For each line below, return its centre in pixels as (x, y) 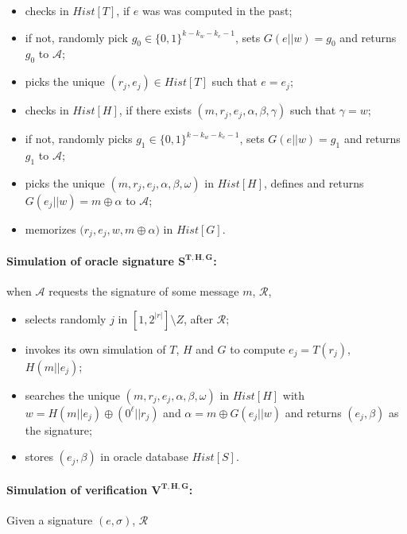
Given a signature (50, 520)
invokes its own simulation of (95, 348)
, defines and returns (314, 182)
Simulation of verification (77, 489)
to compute (258, 348)
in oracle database (144, 457)
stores (39, 457)
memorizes (50, 228)
